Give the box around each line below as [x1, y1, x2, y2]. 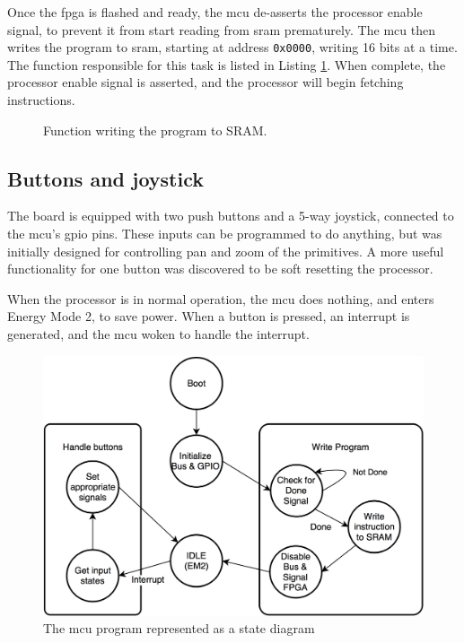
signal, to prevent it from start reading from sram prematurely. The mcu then [7, 20, 435, 39]
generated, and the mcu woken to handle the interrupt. [7, 324, 310, 343]
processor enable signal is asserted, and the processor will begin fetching [7, 73, 404, 91]
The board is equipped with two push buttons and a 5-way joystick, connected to [7, 206, 454, 225]
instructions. [7, 91, 75, 109]
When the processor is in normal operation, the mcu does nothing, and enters [7, 289, 434, 308]
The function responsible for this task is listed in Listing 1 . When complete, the [7, 55, 446, 74]
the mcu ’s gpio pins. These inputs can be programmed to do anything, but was [7, 224, 442, 243]
